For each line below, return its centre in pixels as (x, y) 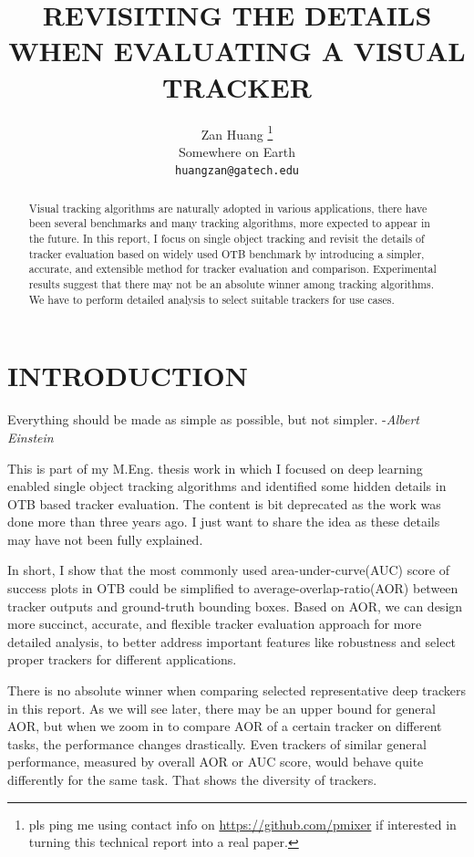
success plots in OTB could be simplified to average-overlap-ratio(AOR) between (233, 588)
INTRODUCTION (128, 376)
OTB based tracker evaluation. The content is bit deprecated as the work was (224, 503)
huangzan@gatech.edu (237, 171)
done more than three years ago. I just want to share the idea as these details (224, 522)
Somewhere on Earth (237, 151)
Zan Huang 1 (237, 132)
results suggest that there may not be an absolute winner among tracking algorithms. (231, 284)
